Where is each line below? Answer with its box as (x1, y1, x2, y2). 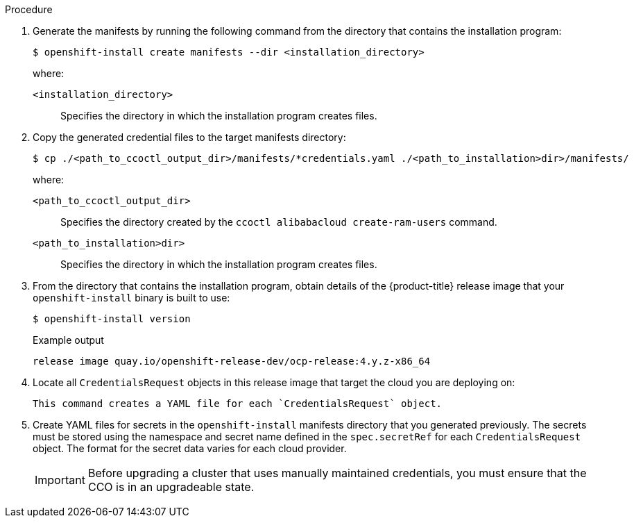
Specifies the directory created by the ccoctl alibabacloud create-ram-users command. (60, 216, 497, 228)
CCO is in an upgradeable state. (87, 480, 255, 494)
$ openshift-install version (33, 313, 191, 324)
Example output (33, 334, 104, 346)
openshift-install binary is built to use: (33, 292, 230, 304)
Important (35, 473, 85, 487)
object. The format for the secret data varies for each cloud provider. (33, 442, 347, 454)
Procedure (5, 3, 53, 15)
